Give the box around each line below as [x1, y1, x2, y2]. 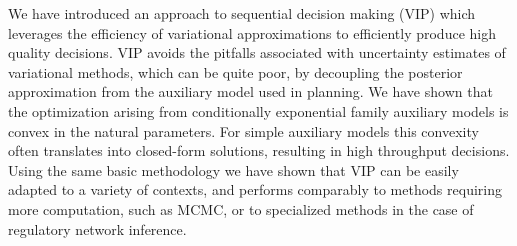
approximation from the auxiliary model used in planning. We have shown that [8, 81, 493, 102]
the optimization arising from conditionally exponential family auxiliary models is [8, 100, 509, 121]
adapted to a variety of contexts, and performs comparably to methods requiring [8, 179, 502, 200]
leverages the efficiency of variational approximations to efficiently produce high [8, 22, 496, 43]
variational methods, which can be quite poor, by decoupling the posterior [8, 61, 463, 82]
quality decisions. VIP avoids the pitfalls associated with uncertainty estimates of [8, 42, 506, 63]
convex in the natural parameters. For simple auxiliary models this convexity [8, 120, 479, 141]
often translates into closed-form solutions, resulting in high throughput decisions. [8, 140, 510, 161]
